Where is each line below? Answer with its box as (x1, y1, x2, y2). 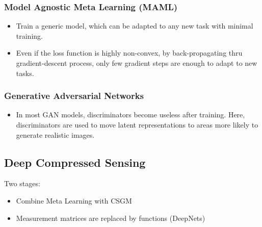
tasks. (16, 67, 34, 78)
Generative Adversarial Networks (4, 89, 144, 102)
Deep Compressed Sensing (4, 154, 146, 170)
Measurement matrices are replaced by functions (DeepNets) (16, 212, 205, 223)
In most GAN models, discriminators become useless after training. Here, (16, 109, 245, 120)
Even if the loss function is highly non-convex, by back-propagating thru (16, 47, 243, 58)
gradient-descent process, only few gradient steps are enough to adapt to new (16, 58, 257, 68)
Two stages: (4, 178, 40, 189)
